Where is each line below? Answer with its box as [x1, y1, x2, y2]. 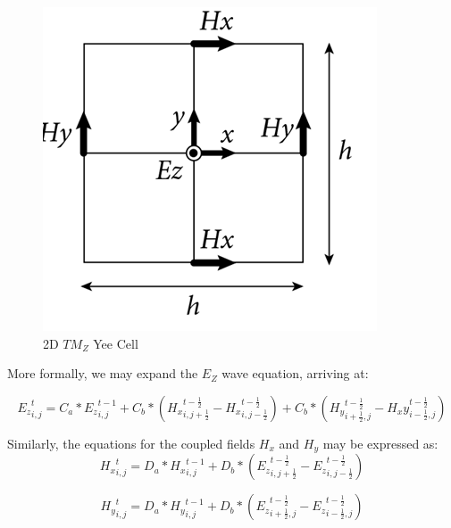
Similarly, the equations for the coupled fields [7, 433, 255, 452]
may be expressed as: [322, 433, 438, 452]
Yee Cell [93, 334, 138, 352]
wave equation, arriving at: [221, 364, 369, 383]
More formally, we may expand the [7, 364, 198, 383]
